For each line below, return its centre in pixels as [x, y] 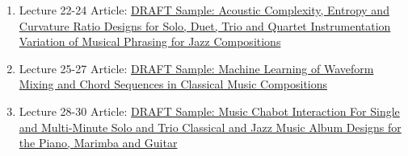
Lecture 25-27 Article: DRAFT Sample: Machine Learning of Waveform [196, 68]
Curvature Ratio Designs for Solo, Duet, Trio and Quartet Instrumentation [205, 25]
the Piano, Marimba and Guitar [98, 143]
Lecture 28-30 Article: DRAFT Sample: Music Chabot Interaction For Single [209, 111]
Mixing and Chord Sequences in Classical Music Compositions [173, 84]
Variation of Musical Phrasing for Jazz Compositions [150, 41]
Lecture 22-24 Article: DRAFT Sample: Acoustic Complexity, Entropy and [204, 10]
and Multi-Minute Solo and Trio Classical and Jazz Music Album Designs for [210, 127]
